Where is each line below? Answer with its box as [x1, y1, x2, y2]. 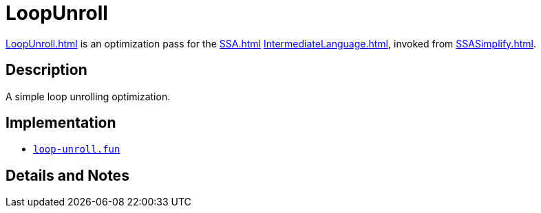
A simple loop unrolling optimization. [6, 90, 171, 102]
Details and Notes [6, 166, 129, 184]
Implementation [6, 114, 116, 132]
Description [6, 61, 87, 79]
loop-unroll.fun [33, 144, 120, 155]
